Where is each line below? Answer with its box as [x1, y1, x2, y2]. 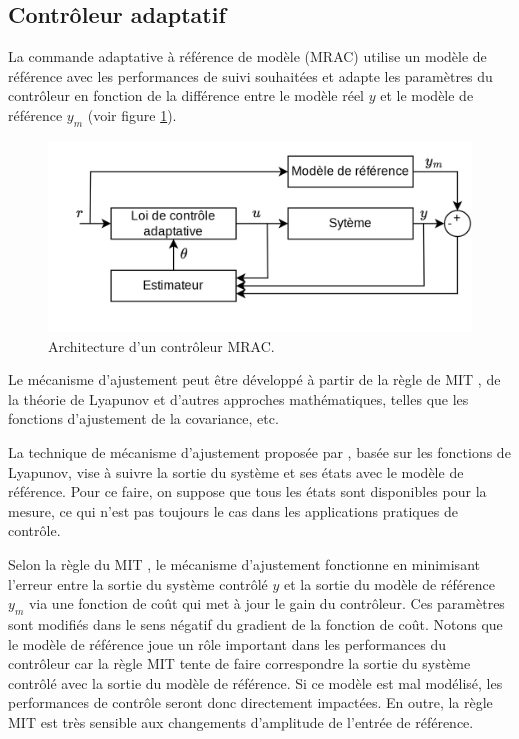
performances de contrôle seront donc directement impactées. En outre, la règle [8, 692, 493, 713]
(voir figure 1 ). [87, 104, 177, 125]
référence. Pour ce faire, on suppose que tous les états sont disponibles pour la [8, 481, 487, 502]
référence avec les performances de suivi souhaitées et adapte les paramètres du [8, 65, 493, 86]
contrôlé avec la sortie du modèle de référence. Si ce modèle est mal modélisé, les [8, 672, 503, 693]
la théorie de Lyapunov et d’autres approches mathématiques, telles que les [8, 388, 469, 409]
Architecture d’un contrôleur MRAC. [48, 335, 275, 356]
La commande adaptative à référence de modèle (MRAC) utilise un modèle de [8, 46, 487, 67]
